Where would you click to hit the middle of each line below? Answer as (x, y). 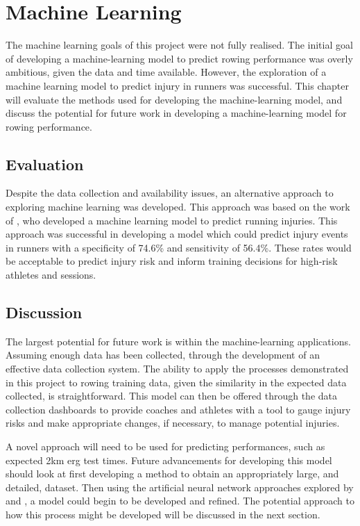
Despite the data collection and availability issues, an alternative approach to (170, 193)
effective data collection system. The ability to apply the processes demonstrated (177, 369)
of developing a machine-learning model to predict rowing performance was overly (179, 58)
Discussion (44, 312)
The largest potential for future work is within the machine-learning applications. (178, 341)
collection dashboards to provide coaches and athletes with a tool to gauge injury (178, 409)
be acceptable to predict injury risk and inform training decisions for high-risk (172, 261)
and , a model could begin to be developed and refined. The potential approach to (180, 501)
